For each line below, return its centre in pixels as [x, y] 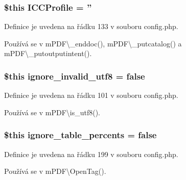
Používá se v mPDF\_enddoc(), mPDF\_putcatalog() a [93, 43]
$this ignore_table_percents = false [80, 135]
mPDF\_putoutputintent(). [48, 53]
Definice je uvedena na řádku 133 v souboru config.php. [91, 26]
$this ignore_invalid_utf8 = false [75, 76]
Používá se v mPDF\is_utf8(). [52, 112]
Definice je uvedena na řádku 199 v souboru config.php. [91, 154]
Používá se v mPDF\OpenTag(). [55, 171]
